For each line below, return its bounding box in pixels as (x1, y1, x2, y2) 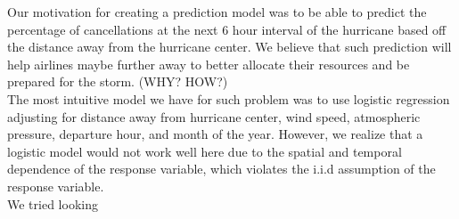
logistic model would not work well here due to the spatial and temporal (7, 142, 402, 160)
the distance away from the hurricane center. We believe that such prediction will (7, 37, 452, 56)
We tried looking (7, 194, 98, 213)
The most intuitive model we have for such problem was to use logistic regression (7, 89, 450, 108)
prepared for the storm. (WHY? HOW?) (7, 72, 228, 91)
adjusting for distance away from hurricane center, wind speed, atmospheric (7, 107, 421, 126)
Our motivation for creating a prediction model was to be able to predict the (7, 3, 427, 20)
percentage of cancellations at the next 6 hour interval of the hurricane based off (7, 20, 447, 38)
